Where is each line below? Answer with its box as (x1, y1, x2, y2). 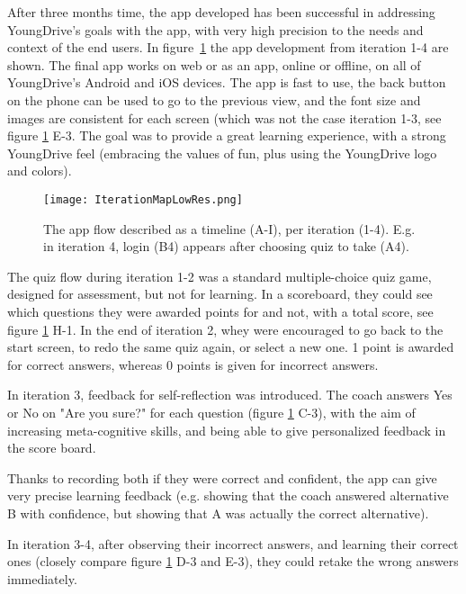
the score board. (7, 438, 96, 457)
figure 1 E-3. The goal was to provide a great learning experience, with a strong (7, 126, 446, 145)
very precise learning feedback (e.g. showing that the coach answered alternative (7, 486, 449, 505)
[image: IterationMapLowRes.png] (43, 193, 243, 206)
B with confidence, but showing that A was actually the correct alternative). (7, 503, 429, 522)
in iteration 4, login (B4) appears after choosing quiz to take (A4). (43, 237, 409, 256)
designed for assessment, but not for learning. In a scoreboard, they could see (7, 284, 433, 303)
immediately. (7, 569, 77, 588)
